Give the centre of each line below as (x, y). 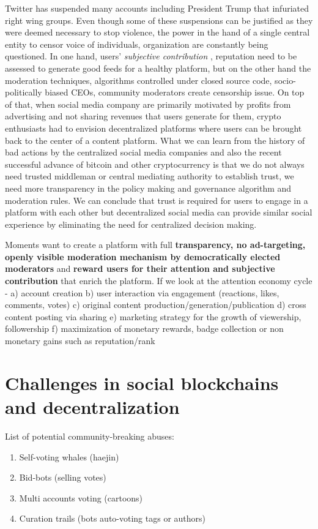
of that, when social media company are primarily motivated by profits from (148, 104)
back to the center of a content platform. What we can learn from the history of (155, 140)
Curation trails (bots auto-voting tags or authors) (113, 518)
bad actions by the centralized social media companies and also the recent (143, 152)
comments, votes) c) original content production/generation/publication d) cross (156, 305)
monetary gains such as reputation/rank (80, 341)
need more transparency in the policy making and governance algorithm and (148, 188)
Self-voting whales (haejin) (69, 456)
